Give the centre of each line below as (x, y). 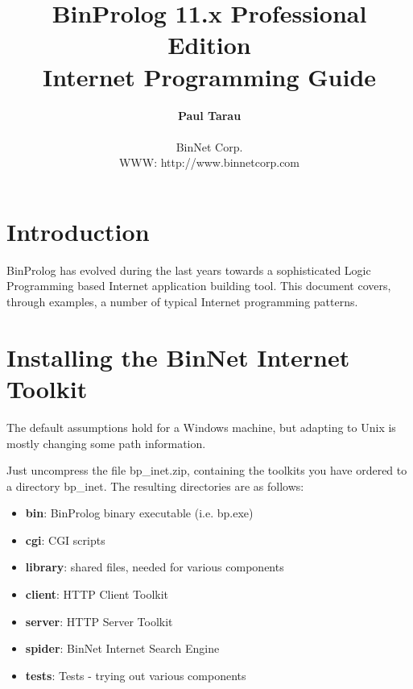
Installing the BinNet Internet (178, 357)
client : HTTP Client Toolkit (97, 594)
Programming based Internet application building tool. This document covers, (199, 286)
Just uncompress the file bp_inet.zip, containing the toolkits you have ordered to (207, 470)
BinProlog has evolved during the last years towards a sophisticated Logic (189, 270)
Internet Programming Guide (209, 76)
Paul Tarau (209, 115)
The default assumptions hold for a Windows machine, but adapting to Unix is (201, 427)
